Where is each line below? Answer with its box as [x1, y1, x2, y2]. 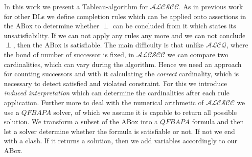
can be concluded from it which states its [113, 21, 236, 31]
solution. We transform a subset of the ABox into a [4, 116, 158, 127]
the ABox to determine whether [4, 21, 99, 31]
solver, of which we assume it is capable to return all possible [53, 107, 237, 117]
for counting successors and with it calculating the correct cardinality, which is [4, 68, 239, 79]
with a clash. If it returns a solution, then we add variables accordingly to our [4, 135, 237, 146]
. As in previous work [179, 1, 243, 11]
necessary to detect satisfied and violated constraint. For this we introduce [4, 78, 227, 88]
